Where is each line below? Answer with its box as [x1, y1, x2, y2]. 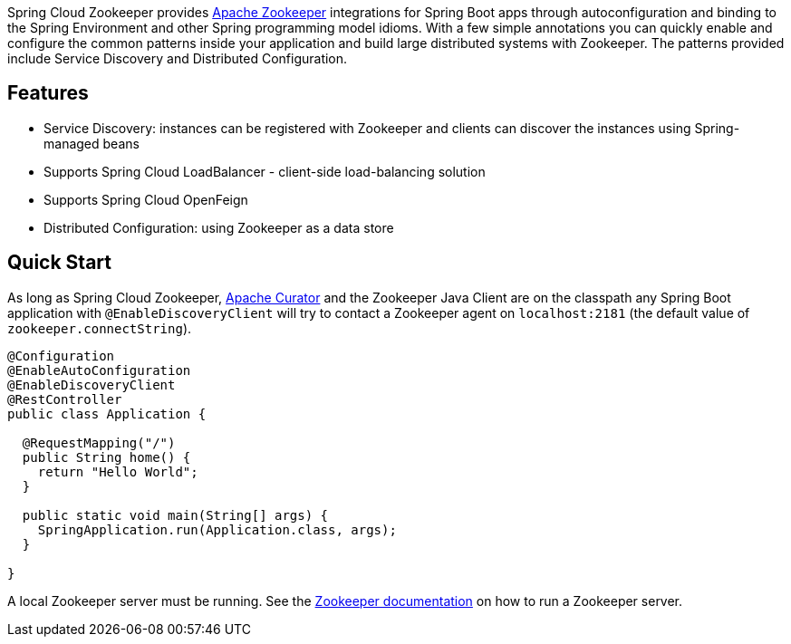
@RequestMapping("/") [22, 435, 176, 450]
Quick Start [7, 251, 111, 274]
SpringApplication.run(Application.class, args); [37, 522, 397, 537]
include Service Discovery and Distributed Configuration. [7, 51, 348, 66]
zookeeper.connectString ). [7, 320, 192, 336]
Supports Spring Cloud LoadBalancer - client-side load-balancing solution [43, 163, 486, 179]
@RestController [7, 391, 122, 407]
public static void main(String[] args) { [22, 507, 329, 523]
